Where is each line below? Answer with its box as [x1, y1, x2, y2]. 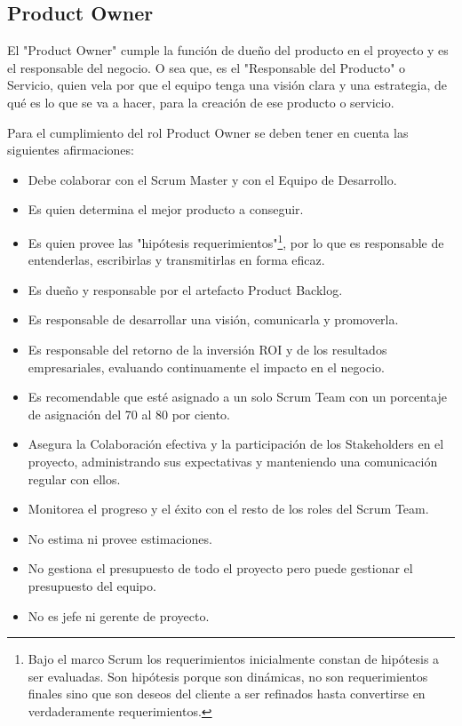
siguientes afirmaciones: [7, 140, 134, 159]
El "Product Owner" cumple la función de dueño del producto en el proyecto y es [7, 41, 449, 60]
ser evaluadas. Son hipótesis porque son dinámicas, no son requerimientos [28, 666, 428, 685]
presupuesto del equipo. [28, 576, 156, 594]
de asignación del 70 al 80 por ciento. [28, 404, 231, 423]
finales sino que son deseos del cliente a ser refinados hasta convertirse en [28, 684, 426, 703]
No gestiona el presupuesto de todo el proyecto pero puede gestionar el [28, 559, 413, 578]
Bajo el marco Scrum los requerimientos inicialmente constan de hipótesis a [28, 650, 440, 668]
